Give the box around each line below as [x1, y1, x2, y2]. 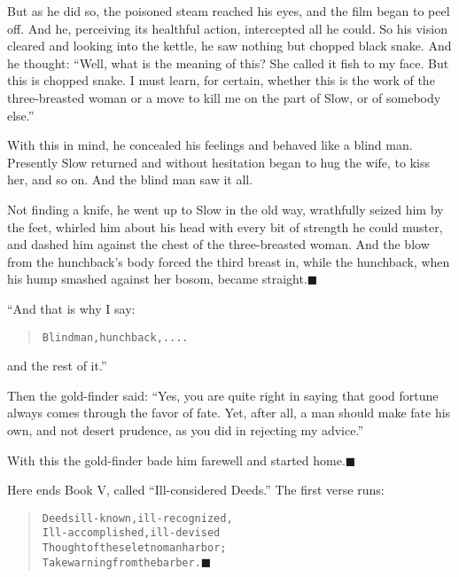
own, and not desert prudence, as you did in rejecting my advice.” [7, 420, 363, 439]
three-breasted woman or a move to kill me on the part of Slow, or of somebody [7, 88, 441, 106]
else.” [7, 105, 35, 124]
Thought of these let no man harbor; [42, 542, 227, 555]
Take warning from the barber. [42, 556, 201, 569]
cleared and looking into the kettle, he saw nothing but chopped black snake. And [7, 36, 452, 55]
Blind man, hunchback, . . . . [42, 331, 189, 344]
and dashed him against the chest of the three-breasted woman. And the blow [7, 235, 430, 253]
